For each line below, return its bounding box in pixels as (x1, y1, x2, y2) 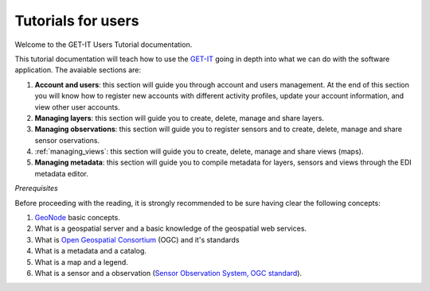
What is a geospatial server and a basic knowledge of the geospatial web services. (34, 223, 307, 234)
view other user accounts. (34, 102, 120, 111)
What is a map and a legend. (34, 257, 129, 266)
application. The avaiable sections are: (14, 65, 142, 75)
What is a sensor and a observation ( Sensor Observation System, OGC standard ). (34, 268, 303, 277)
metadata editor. (34, 169, 89, 178)
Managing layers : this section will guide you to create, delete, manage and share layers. (34, 113, 324, 122)
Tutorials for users (14, 12, 139, 29)
